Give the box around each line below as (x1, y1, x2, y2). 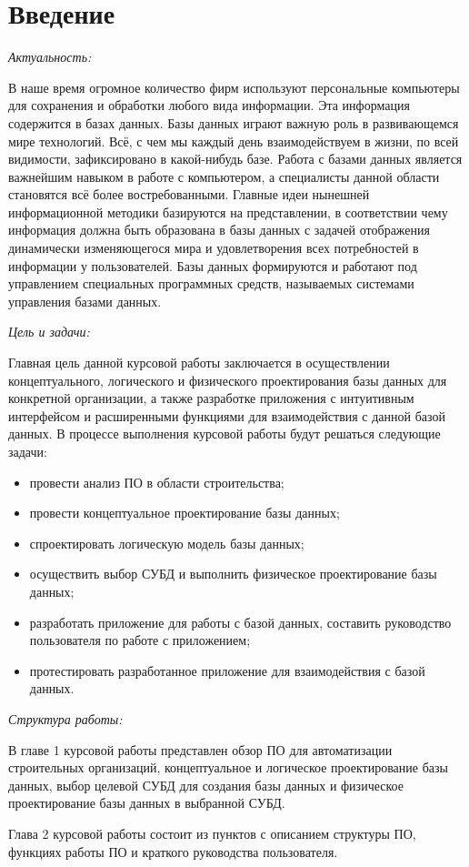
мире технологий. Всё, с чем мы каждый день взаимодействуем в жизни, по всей (8, 131, 459, 150)
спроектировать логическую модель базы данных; (29, 533, 304, 552)
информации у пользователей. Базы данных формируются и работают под (8, 256, 417, 275)
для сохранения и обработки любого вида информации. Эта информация (8, 96, 410, 115)
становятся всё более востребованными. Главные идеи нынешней (8, 185, 370, 204)
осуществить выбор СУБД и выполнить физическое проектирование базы (29, 564, 437, 583)
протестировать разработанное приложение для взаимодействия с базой (29, 660, 425, 680)
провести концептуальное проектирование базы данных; (29, 503, 340, 522)
